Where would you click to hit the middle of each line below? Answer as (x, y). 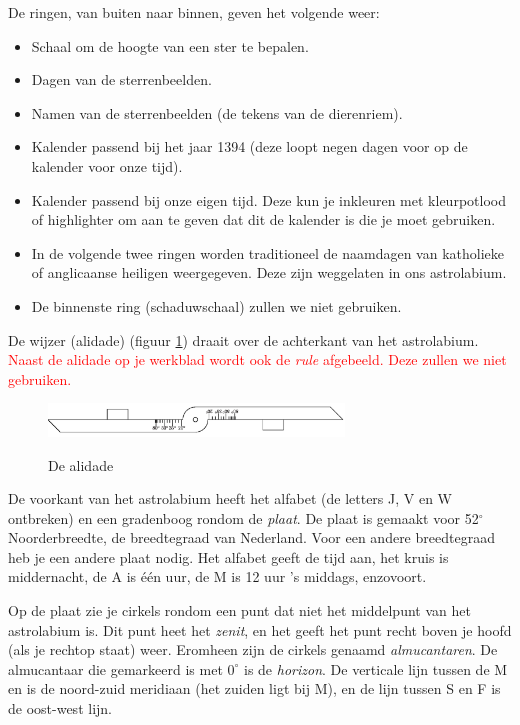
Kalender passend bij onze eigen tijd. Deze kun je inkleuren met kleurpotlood (268, 199)
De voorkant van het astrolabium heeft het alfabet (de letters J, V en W (230, 498)
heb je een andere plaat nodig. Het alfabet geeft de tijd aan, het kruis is (228, 556)
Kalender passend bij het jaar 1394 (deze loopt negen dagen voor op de (249, 146)
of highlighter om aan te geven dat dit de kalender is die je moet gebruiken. (263, 219)
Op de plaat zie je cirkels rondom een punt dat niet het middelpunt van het (239, 610)
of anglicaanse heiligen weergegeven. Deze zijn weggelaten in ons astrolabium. (269, 272)
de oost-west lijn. (60, 708)
